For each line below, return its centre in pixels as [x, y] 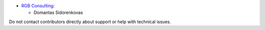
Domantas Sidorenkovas [58, 13]
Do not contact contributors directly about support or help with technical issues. [90, 22]
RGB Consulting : [38, 6]
